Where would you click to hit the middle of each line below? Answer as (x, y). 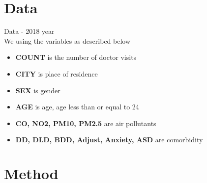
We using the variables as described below (67, 40)
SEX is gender (38, 90)
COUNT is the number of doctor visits (76, 57)
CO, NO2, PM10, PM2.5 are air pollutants (86, 123)
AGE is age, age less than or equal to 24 (77, 107)
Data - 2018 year (29, 31)
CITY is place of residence (57, 73)
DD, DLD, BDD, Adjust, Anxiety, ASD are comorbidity (109, 140)
